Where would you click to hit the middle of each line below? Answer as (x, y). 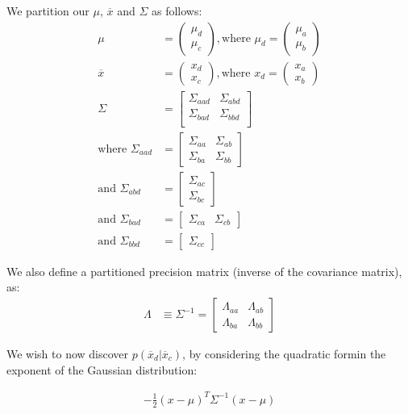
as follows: (177, 10)
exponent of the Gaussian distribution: (102, 369)
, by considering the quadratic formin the (284, 354)
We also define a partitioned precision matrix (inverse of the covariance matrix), (204, 271)
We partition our (48, 10)
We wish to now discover (68, 354)
